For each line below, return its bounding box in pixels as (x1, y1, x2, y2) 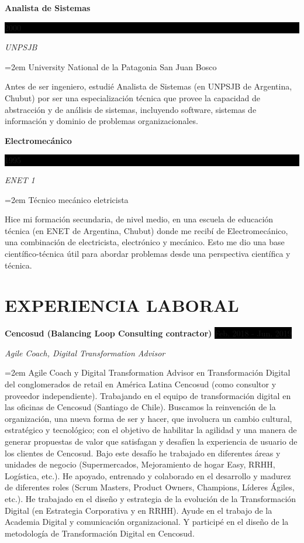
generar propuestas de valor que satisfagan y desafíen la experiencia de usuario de (5, 435, 298, 447)
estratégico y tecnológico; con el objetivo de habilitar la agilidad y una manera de (5, 424, 297, 436)
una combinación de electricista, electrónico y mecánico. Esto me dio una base (5, 236, 285, 248)
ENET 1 (5, 173, 35, 185)
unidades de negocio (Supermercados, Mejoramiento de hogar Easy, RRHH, (5, 458, 275, 470)
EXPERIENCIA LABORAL (5, 293, 239, 317)
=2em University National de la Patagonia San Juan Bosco (5, 60, 217, 73)
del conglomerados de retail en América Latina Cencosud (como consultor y (5, 378, 277, 390)
